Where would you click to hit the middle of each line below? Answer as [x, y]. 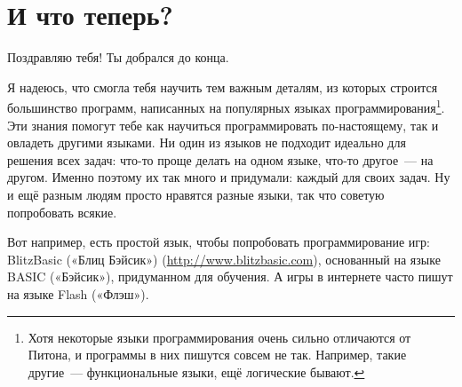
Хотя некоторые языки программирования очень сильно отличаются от [219, 337]
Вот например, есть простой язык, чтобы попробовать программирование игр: [219, 242]
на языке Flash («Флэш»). [78, 293]
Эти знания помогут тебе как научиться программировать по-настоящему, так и [223, 125]
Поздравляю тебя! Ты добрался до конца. [118, 57]
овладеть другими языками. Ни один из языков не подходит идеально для [207, 142]
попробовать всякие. [62, 212]
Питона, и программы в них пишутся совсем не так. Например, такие [217, 355]
